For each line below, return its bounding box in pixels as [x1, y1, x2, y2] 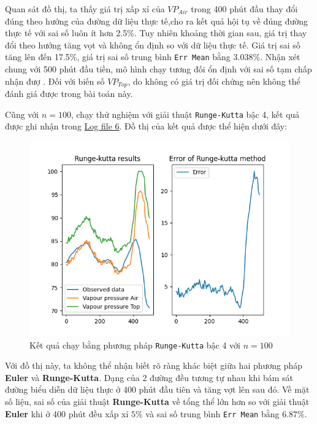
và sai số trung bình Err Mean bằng [145, 407, 280, 420]
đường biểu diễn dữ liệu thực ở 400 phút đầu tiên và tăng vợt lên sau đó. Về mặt [5, 383, 310, 396]
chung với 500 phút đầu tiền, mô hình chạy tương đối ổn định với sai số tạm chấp [5, 63, 312, 75]
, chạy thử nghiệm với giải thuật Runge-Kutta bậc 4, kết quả [71, 107, 300, 120]
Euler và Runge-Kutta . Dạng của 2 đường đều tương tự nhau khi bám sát [5, 371, 294, 384]
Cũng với [5, 107, 39, 120]
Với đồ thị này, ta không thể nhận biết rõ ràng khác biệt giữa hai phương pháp [5, 359, 303, 372]
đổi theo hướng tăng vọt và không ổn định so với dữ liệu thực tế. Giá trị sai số [5, 38, 300, 51]
